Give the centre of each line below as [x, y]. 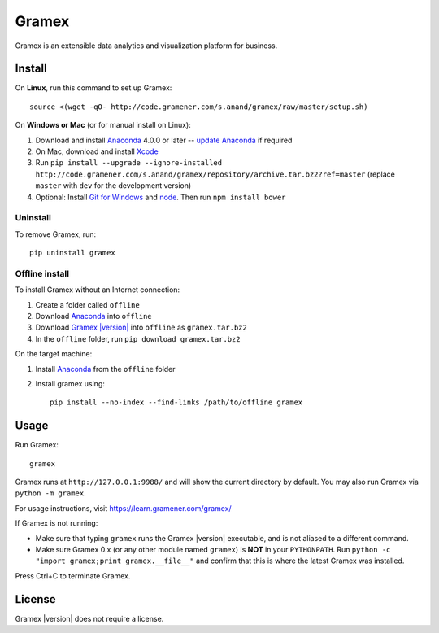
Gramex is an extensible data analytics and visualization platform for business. [146, 46]
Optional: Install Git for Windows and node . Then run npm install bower [161, 197]
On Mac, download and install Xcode [97, 151]
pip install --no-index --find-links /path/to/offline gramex [176, 402]
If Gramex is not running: [57, 523]
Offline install [42, 273]
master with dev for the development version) [113, 186]
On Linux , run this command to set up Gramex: [93, 88]
